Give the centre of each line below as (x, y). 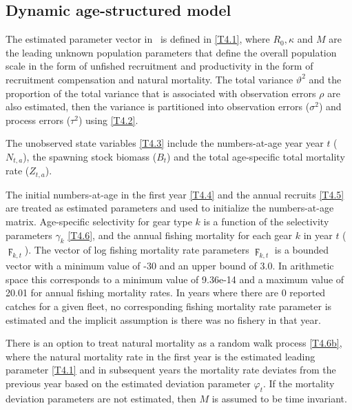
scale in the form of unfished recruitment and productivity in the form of (159, 66)
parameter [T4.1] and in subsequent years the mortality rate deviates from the (171, 370)
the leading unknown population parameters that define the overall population (171, 52)
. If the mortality (299, 383)
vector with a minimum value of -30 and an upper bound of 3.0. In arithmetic (170, 266)
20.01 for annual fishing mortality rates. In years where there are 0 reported (166, 293)
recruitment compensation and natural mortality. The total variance (149, 79)
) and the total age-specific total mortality (256, 156)
